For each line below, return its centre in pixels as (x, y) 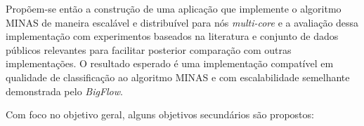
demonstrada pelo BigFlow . (64, 91)
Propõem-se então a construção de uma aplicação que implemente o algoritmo (174, 8)
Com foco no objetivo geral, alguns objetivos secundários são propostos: (160, 114)
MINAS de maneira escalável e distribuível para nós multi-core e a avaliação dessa (182, 22)
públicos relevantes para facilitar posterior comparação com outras (149, 49)
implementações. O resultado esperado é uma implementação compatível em (170, 63)
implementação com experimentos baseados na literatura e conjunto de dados (172, 36)
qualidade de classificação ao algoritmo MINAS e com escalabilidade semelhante (178, 77)
